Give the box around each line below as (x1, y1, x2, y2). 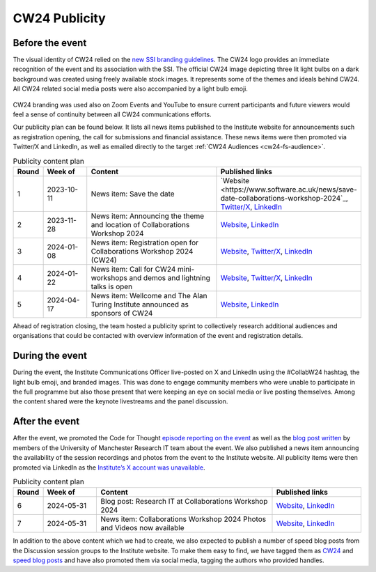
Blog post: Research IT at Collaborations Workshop (100, 497, 268, 507)
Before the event (13, 37, 87, 49)
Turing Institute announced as (91, 300, 189, 309)
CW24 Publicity (13, 10, 106, 26)
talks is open (91, 281, 133, 291)
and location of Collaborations (91, 219, 190, 229)
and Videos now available (100, 523, 185, 533)
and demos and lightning (129, 272, 210, 282)
